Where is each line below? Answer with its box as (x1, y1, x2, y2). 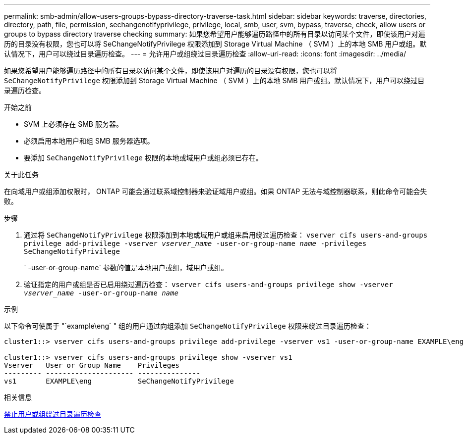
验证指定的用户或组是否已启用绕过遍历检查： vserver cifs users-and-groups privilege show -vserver (24, 280, 393, 289)
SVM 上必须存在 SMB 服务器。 (24, 120, 123, 128)
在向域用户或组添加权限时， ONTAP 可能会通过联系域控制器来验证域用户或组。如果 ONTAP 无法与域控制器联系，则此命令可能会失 (4, 187, 427, 195)
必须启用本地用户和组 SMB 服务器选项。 (24, 137, 154, 145)
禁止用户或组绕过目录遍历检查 (4, 410, 101, 418)
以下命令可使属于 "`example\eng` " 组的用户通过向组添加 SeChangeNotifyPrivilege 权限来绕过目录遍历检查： (4, 322, 371, 330)
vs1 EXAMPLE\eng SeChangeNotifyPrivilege (4, 377, 234, 385)
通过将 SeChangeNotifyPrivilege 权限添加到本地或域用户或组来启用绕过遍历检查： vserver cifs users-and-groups (24, 231, 428, 239)
